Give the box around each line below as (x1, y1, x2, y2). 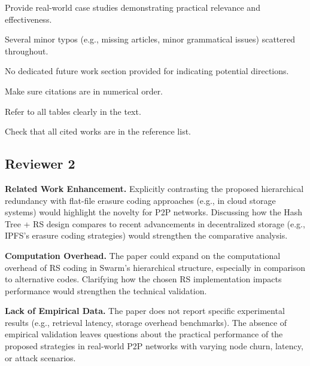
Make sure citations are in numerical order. (5, 84, 163, 97)
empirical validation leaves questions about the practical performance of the (5, 328, 283, 340)
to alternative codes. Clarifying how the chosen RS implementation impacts (5, 273, 282, 285)
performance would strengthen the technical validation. (5, 284, 207, 297)
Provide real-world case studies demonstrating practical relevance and (5, 1, 260, 13)
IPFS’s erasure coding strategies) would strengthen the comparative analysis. (5, 229, 288, 242)
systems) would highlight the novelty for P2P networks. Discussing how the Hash (5, 206, 303, 218)
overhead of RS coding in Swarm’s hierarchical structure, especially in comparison (5, 261, 306, 273)
